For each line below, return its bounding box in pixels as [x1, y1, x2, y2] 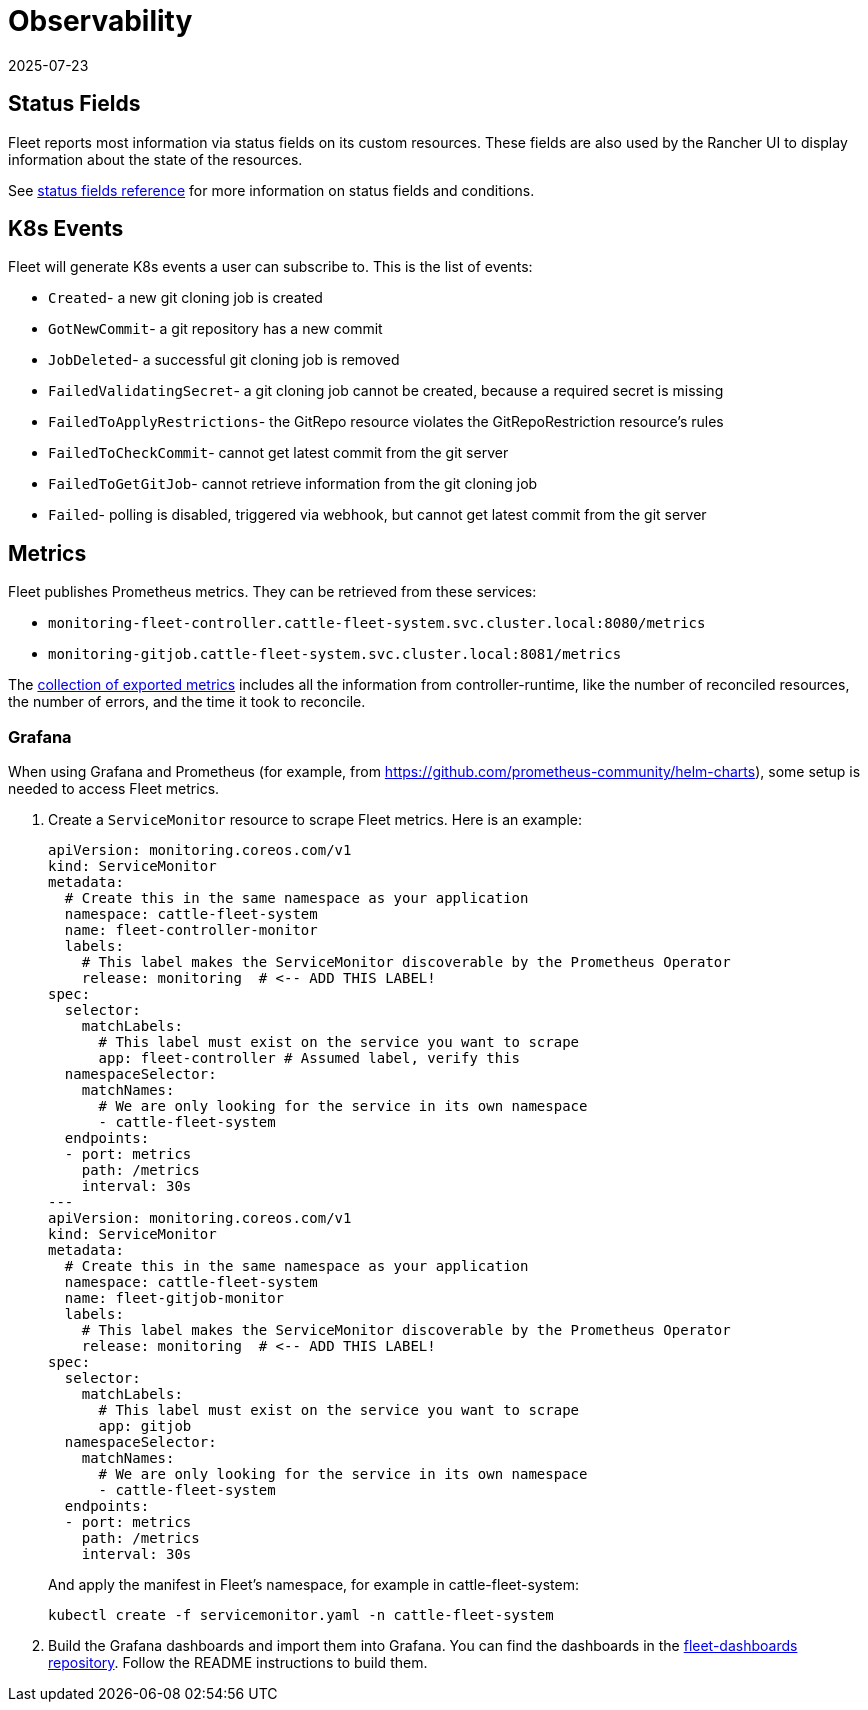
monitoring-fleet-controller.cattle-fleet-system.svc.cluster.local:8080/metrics [48, 615, 706, 632]
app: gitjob [98, 1418, 192, 1435]
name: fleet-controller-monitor [64, 922, 318, 939]
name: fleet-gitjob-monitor [64, 1290, 285, 1307]
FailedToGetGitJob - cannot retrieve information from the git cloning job [48, 475, 538, 493]
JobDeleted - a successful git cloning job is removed [48, 351, 400, 369]
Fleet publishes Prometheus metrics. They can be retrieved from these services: [8, 583, 537, 601]
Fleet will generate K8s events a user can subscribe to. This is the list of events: [8, 258, 533, 276]
